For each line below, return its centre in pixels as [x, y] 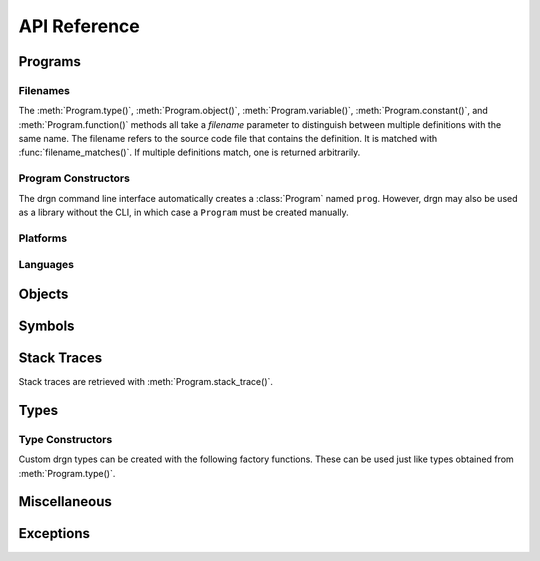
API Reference [79, 26]
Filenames [44, 90]
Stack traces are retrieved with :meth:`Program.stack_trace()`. [146, 382]
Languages [46, 265]
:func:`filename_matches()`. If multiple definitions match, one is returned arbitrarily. [189, 152]
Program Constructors [74, 178]
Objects [43, 293]
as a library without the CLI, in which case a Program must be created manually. [183, 212]
